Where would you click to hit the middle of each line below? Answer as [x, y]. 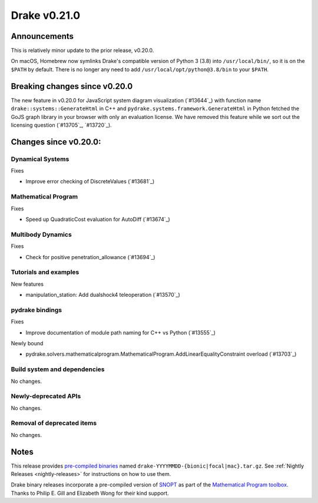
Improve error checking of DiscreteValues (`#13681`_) [90, 181]
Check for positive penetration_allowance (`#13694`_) [90, 257]
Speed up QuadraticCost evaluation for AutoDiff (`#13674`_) [98, 219]
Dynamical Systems [40, 159]
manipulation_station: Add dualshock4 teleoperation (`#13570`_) [103, 295]
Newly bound [27, 343]
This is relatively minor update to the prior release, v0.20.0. [82, 51]
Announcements [42, 36]
